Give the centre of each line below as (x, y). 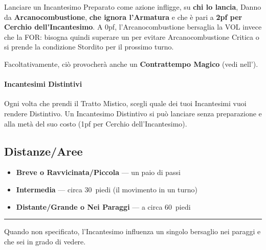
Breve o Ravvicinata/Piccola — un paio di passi (98, 172)
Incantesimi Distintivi (43, 84)
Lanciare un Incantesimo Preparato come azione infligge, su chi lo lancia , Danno (133, 7)
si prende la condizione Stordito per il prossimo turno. (89, 47)
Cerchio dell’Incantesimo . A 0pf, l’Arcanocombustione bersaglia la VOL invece (133, 27)
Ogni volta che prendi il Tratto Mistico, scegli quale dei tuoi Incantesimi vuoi (125, 103)
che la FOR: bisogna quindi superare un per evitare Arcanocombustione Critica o (132, 36)
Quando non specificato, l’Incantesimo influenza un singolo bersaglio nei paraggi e (132, 231)
